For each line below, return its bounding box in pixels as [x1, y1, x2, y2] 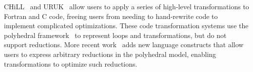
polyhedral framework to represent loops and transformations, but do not [4, 30, 227, 40]
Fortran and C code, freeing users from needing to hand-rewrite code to [4, 11, 218, 21]
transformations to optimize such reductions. [4, 58, 137, 69]
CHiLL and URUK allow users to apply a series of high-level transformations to [4, 1, 249, 11]
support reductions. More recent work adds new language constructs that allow [4, 39, 244, 50]
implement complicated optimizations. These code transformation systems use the [4, 20, 249, 31]
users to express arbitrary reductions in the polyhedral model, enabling [4, 49, 216, 59]
